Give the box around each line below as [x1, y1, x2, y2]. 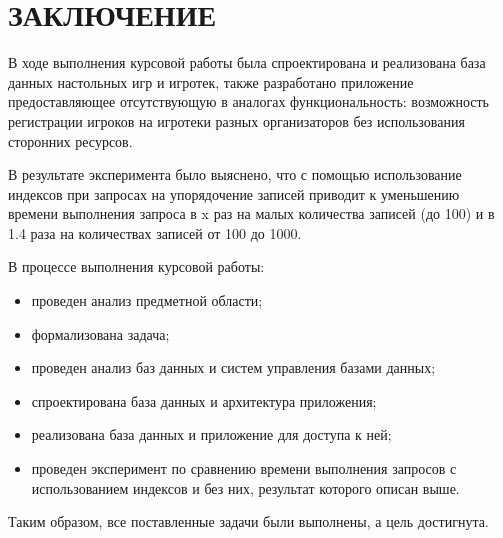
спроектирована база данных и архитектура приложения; [31, 390, 377, 411]
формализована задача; [31, 323, 170, 344]
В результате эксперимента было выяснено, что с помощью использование [8, 164, 462, 185]
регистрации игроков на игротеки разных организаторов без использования [8, 110, 465, 131]
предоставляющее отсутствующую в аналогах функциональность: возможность [8, 91, 489, 112]
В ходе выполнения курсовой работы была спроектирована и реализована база [8, 52, 486, 73]
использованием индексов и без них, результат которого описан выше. [31, 477, 460, 498]
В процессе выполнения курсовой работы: [8, 256, 265, 277]
